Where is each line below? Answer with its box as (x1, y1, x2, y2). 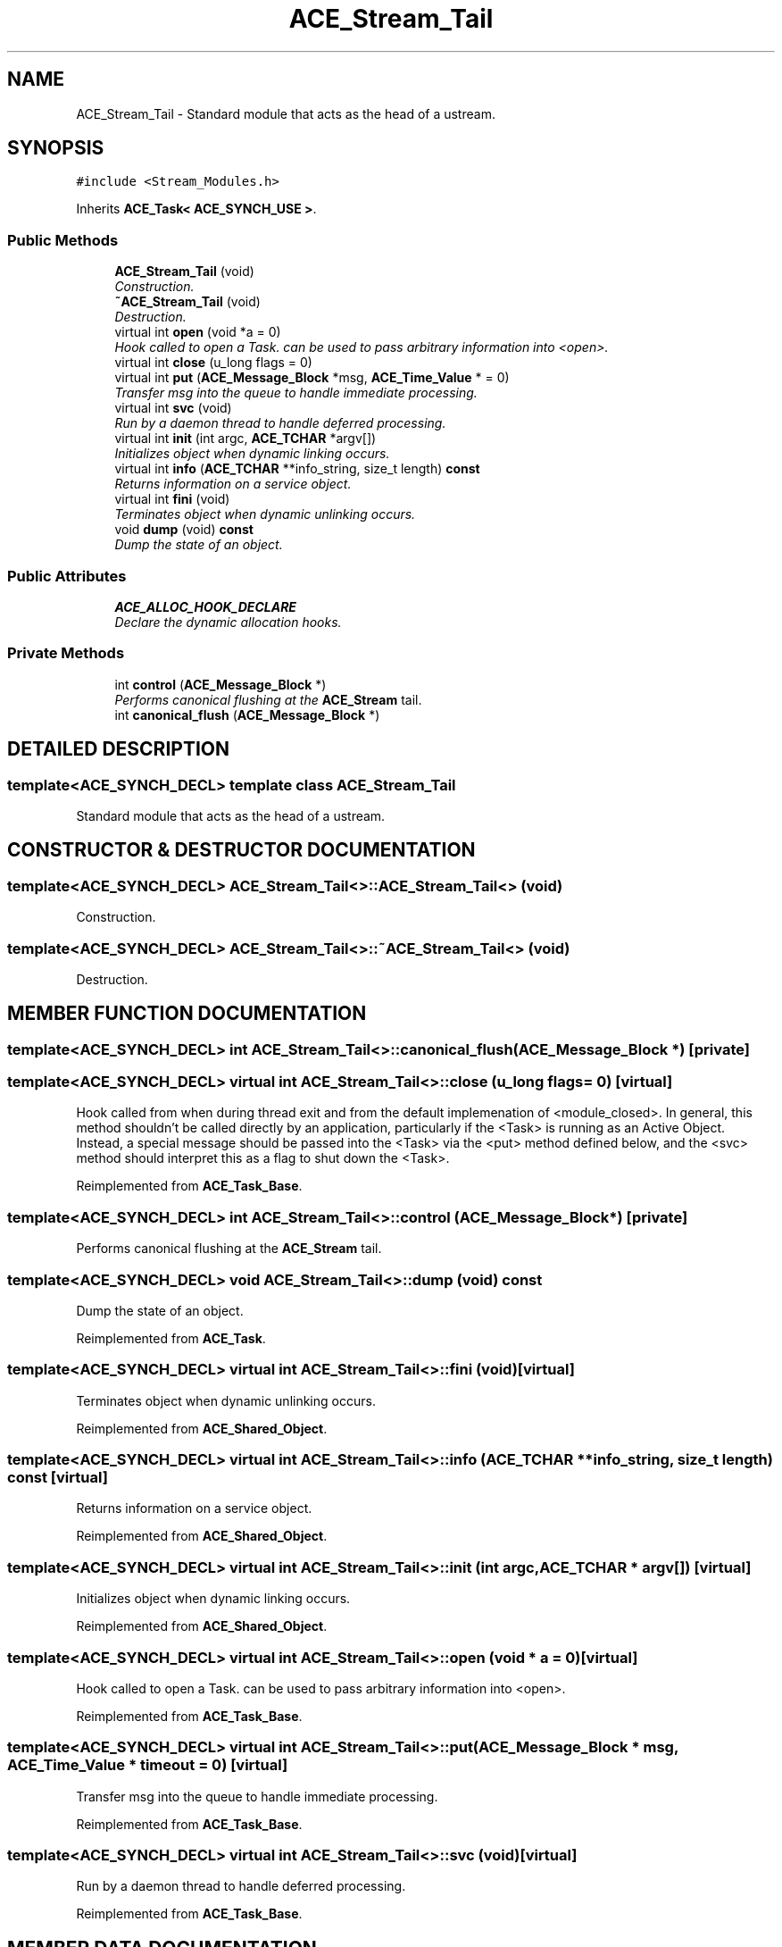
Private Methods (7, 644, 125, 663)
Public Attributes (7, 566, 127, 585)
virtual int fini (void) (114, 491, 230, 507)
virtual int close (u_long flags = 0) (114, 355, 312, 371)
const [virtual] (7, 1468, 108, 1487)
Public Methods (7, 230, 119, 249)
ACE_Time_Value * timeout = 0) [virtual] (7, 1756, 288, 1775)
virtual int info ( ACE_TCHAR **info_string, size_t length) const (114, 461, 480, 477)
